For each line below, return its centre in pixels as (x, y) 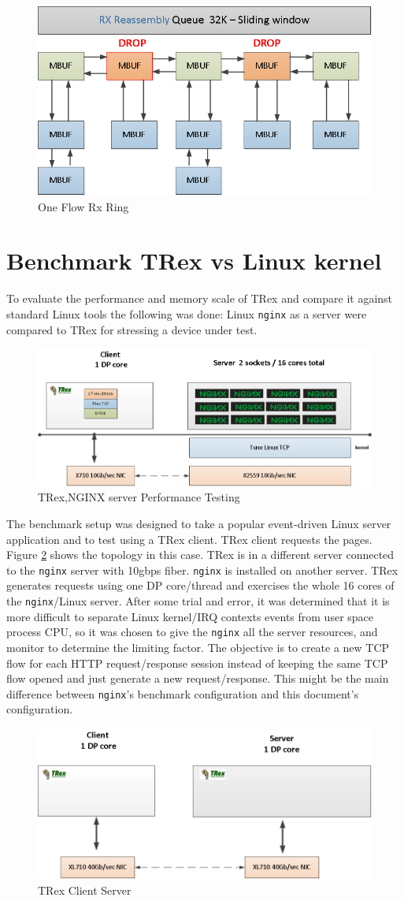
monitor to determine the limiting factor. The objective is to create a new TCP (198, 647)
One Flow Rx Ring (83, 206)
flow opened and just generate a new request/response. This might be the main (198, 678)
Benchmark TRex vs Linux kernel (194, 261)
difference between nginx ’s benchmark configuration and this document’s (183, 693)
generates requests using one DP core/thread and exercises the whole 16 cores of (200, 585)
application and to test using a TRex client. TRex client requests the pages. (189, 539)
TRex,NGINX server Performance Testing (139, 497)
